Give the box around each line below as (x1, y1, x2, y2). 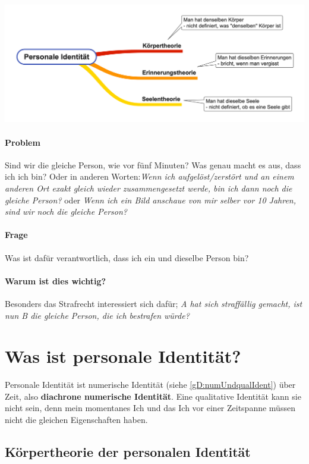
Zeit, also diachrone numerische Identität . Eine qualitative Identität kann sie (5, 390, 301, 402)
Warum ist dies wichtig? (5, 274, 106, 287)
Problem (5, 136, 40, 148)
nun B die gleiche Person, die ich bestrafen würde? (5, 309, 190, 321)
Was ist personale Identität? (5, 344, 241, 368)
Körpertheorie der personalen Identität (5, 442, 251, 460)
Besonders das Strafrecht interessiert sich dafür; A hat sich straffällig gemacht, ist (5, 297, 302, 309)
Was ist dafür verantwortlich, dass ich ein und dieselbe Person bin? (5, 251, 249, 264)
